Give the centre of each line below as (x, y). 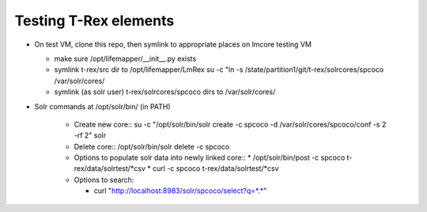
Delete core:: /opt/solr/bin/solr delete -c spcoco (152, 146)
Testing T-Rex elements (94, 21)
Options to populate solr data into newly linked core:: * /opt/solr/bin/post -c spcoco (210, 157)
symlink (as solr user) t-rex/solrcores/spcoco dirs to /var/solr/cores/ (165, 92)
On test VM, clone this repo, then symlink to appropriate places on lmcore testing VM (173, 44)
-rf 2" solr (90, 135)
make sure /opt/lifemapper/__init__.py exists (125, 59)
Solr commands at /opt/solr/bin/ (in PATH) (102, 106)
